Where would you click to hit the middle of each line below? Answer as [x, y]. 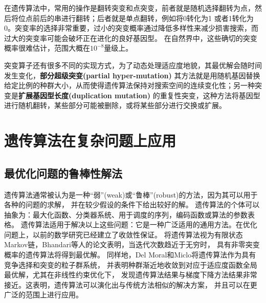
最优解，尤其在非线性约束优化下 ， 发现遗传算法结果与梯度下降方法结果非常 [131, 275]
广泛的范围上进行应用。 [43, 295]
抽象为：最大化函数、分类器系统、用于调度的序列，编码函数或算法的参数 [126, 214]
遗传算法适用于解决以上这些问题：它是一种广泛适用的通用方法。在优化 [139, 224]
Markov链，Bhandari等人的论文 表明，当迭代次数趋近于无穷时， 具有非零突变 [132, 244]
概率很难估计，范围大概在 [47, 48]
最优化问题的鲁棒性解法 [63, 173]
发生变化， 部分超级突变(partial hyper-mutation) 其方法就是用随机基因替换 [132, 75]
